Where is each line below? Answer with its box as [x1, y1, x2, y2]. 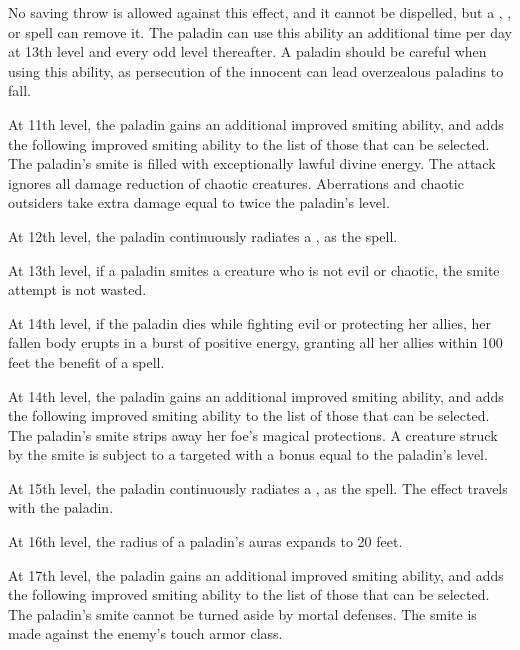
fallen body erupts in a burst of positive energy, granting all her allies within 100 [8, 332, 503, 353]
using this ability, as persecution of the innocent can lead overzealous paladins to [8, 60, 504, 81]
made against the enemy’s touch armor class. [8, 623, 283, 644]
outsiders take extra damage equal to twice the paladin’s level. [8, 192, 390, 213]
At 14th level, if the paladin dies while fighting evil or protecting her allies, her [8, 312, 491, 333]
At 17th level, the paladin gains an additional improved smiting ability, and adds [8, 564, 504, 585]
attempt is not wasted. [8, 279, 147, 300]
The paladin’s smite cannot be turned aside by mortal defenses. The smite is [8, 603, 477, 624]
